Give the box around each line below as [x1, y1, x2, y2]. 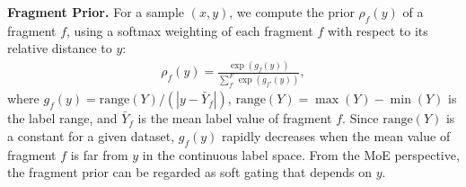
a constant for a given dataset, [7, 126, 175, 145]
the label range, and [7, 109, 118, 128]
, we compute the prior [229, 3, 355, 21]
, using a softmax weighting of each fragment [66, 21, 313, 40]
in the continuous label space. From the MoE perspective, [142, 145, 460, 164]
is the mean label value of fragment [137, 109, 332, 128]
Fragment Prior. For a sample [7, 3, 185, 21]
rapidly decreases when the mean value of [222, 126, 451, 145]
